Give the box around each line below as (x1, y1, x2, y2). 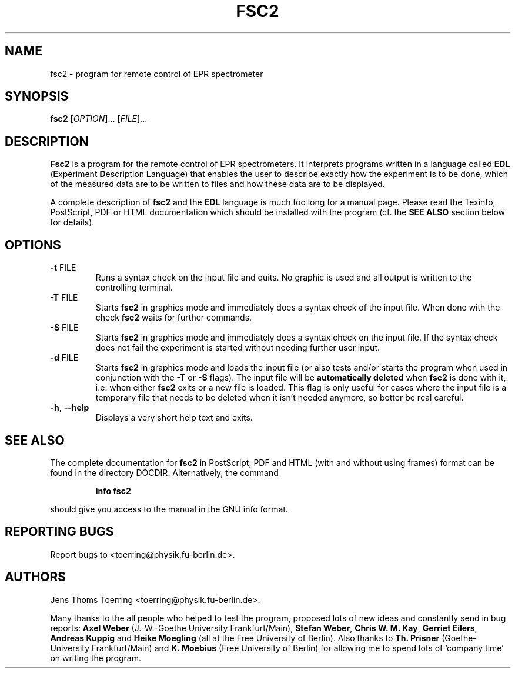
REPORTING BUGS (5, 524, 114, 539)
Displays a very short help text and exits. (95, 412, 253, 423)
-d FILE (50, 352, 79, 363)
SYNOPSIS (5, 89, 69, 104)
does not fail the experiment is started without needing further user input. (95, 342, 380, 353)
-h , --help (50, 402, 89, 413)
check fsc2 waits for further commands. (95, 312, 252, 323)
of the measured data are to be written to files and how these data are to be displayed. (50, 179, 385, 189)
